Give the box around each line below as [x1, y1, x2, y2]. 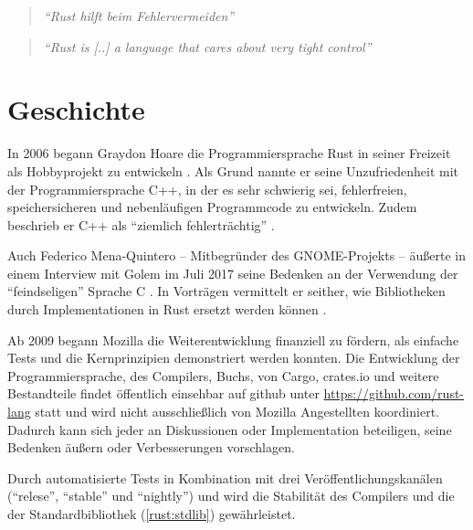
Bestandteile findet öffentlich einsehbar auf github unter [7, 384, 320, 403]
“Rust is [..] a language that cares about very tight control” [43, 37, 372, 56]
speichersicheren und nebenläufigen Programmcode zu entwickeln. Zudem [7, 197, 417, 217]
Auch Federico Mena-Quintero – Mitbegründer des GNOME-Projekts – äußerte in [7, 246, 467, 265]
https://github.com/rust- [323, 384, 465, 403]
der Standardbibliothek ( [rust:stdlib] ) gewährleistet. [7, 504, 296, 523]
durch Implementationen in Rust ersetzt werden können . [7, 300, 327, 319]
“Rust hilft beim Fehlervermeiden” [43, 6, 235, 25]
